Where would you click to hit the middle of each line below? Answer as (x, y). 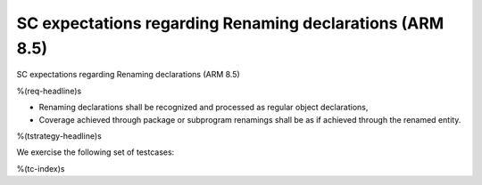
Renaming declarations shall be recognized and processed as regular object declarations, (204, 108)
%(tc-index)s (41, 168)
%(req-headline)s (49, 91)
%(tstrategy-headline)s (59, 136)
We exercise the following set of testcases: (96, 152)
